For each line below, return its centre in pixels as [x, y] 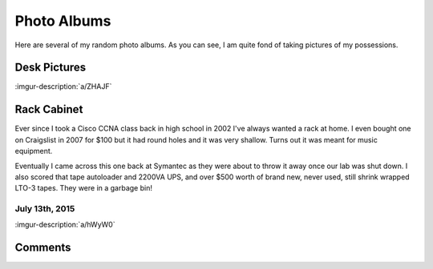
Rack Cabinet [49, 109]
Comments [43, 248]
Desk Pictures [51, 68]
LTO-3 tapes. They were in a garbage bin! [83, 188]
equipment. [34, 151]
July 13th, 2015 [45, 209]
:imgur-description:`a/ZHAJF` [63, 86]
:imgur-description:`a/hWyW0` [65, 225]
